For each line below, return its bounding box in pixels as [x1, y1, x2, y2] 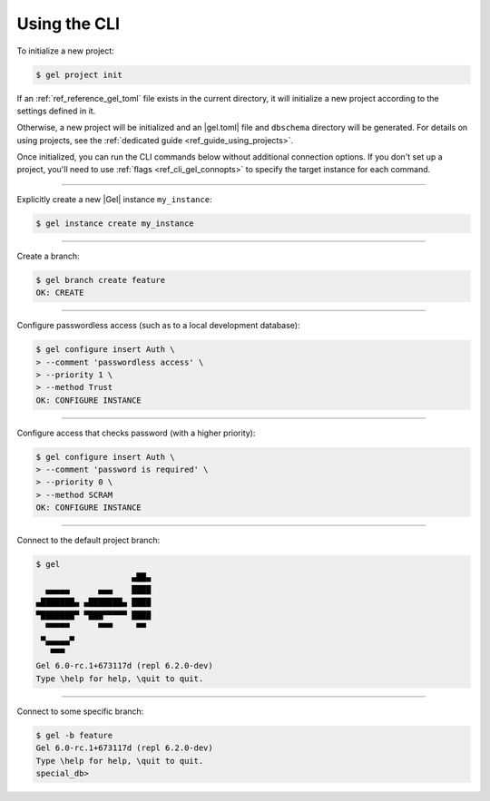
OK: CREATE [35, 288, 84, 298]
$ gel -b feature [35, 730, 113, 740]
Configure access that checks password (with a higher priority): [16, 427, 256, 438]
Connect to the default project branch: [16, 535, 161, 546]
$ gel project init [35, 69, 122, 80]
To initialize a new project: [16, 45, 115, 56]
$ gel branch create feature [35, 275, 166, 285]
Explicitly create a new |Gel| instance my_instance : [16, 193, 212, 204]
